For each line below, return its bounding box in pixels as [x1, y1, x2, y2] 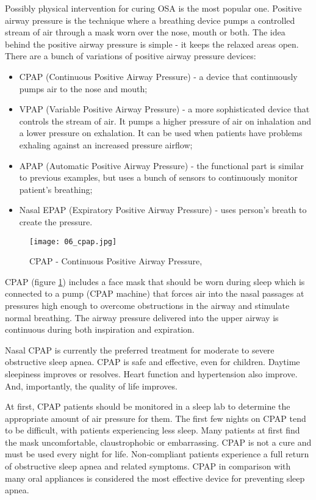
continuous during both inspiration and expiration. [5, 323, 195, 336]
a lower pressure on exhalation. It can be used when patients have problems [19, 126, 303, 139]
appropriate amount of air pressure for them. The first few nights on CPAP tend [5, 411, 306, 424]
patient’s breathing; [19, 183, 93, 195]
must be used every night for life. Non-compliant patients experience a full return [5, 447, 309, 460]
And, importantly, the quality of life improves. [5, 379, 178, 392]
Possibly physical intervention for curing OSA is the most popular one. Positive [5, 2, 302, 14]
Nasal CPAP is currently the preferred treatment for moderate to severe [5, 343, 275, 356]
